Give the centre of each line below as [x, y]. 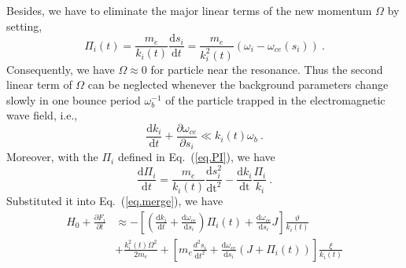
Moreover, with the [52, 157]
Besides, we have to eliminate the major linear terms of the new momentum [189, 10]
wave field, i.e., [42, 115]
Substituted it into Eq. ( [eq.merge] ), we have [115, 201]
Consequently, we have [61, 69]
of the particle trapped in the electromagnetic [275, 99]
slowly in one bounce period [74, 99]
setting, [24, 26]
